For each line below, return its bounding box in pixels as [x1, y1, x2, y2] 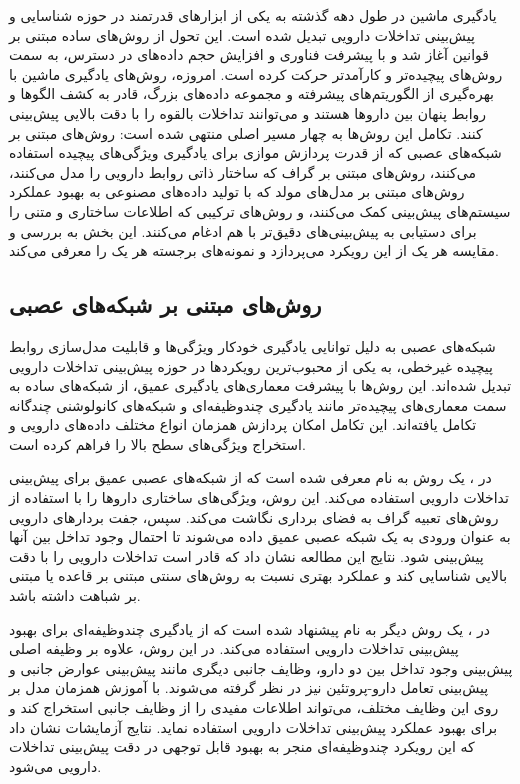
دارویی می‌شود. [9, 755, 102, 776]
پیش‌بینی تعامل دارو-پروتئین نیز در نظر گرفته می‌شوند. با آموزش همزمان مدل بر [9, 677, 489, 698]
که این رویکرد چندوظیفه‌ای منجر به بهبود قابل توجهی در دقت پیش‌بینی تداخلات [9, 736, 475, 757]
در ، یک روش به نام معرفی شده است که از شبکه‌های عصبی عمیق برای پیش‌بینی [9, 467, 492, 488]
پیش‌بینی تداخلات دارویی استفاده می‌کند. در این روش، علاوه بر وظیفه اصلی [9, 638, 459, 659]
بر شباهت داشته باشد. [9, 585, 141, 606]
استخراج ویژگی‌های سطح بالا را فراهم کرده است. [9, 433, 306, 454]
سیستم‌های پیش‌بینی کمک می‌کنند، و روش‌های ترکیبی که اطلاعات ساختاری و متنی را [9, 200, 511, 221]
